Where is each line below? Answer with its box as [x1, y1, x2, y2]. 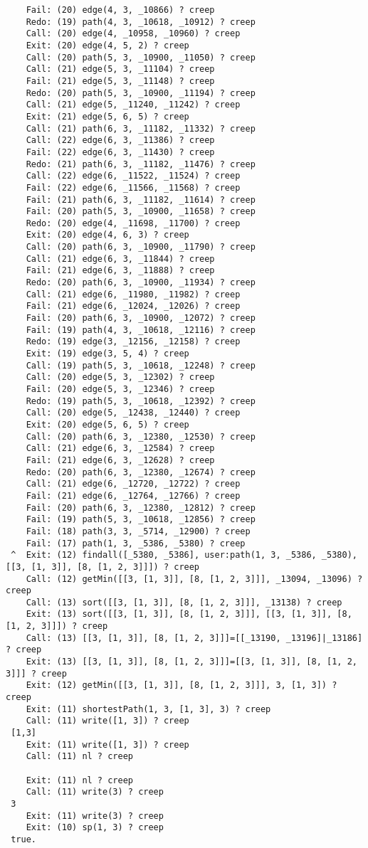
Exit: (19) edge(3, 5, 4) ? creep [26, 349, 189, 359]
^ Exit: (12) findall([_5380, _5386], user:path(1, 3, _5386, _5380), [11, 550, 357, 561]
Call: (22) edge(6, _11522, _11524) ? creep [26, 171, 241, 181]
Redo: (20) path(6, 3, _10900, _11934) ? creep [26, 277, 256, 288]
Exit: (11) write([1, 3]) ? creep [26, 739, 189, 750]
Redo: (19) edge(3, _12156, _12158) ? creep [26, 336, 241, 347]
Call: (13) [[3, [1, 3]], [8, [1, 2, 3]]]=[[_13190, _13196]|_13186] [26, 632, 363, 643]
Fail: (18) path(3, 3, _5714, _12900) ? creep [26, 526, 251, 536]
